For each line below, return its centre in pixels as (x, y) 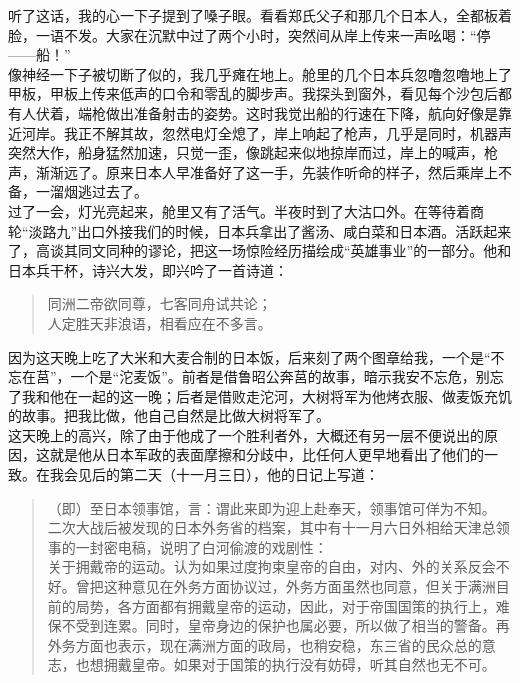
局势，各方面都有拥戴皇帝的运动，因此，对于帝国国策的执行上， (285, 605)
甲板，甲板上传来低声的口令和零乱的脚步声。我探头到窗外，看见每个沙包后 (253, 93)
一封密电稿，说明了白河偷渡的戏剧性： (201, 546)
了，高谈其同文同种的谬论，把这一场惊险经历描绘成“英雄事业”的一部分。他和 (260, 250)
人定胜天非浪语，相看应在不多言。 (159, 322)
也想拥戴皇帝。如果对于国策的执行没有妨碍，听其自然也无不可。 (285, 664)
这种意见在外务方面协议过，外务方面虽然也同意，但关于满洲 (299, 586)
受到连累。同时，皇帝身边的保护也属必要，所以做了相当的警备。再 (292, 625)
